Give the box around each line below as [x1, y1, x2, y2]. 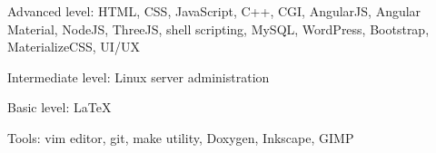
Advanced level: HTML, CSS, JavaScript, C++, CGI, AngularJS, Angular [7, 2, 421, 20]
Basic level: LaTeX [7, 98, 112, 117]
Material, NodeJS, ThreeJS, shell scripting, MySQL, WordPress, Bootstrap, [7, 19, 430, 38]
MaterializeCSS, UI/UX [7, 37, 140, 56]
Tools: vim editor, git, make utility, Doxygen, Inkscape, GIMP [7, 128, 354, 147]
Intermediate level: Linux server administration [7, 67, 270, 86]
